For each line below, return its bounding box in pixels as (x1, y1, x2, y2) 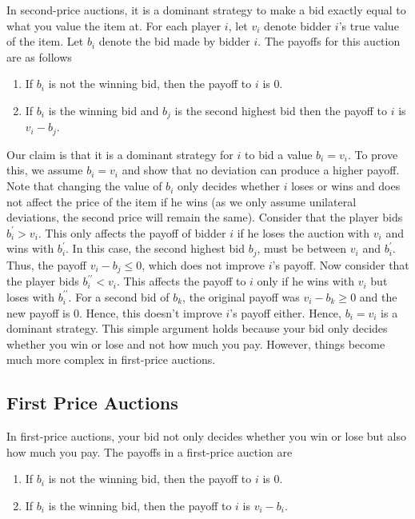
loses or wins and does (291, 178, 401, 194)
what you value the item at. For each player (6, 17, 221, 34)
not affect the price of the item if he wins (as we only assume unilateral (6, 193, 357, 210)
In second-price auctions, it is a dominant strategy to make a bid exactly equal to (6, 2, 406, 18)
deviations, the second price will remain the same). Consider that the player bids (6, 209, 403, 226)
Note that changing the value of (6, 178, 162, 194)
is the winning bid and (48, 102, 159, 118)
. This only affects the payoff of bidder (38, 224, 226, 241)
